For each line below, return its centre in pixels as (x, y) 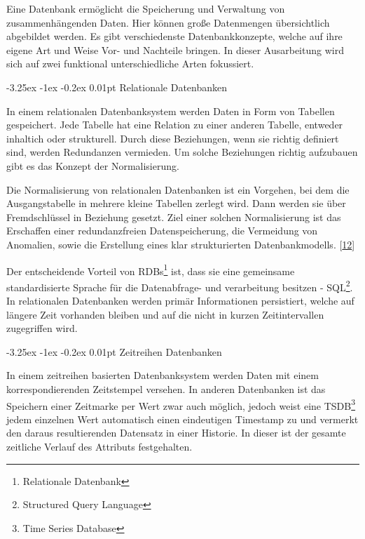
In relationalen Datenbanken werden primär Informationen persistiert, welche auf (180, 300)
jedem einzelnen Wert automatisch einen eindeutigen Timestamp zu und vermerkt (182, 419)
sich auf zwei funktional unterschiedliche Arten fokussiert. (130, 64)
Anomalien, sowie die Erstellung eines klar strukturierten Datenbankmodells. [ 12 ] (181, 244)
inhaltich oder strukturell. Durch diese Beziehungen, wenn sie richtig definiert (173, 138)
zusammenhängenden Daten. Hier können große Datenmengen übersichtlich (168, 22)
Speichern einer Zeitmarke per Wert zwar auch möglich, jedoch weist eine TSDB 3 (181, 404)
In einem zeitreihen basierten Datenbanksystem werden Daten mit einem (163, 375)
